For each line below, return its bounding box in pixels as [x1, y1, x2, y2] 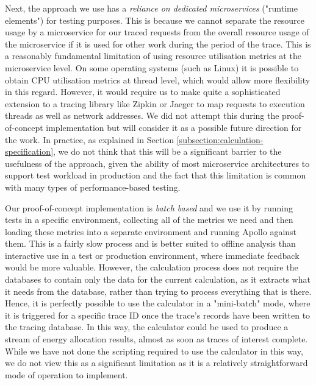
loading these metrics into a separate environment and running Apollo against [5, 225, 297, 238]
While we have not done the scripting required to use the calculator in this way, [5, 344, 303, 357]
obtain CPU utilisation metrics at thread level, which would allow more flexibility [5, 73, 311, 86]
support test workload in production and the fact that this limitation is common [5, 169, 306, 182]
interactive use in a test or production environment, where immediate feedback [5, 249, 300, 261]
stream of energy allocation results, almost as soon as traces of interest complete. [5, 333, 308, 345]
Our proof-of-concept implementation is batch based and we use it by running [5, 201, 293, 214]
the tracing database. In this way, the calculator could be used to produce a [5, 320, 289, 333]
